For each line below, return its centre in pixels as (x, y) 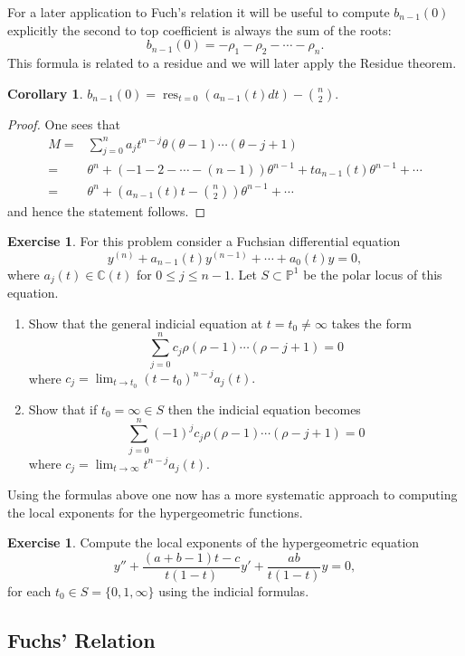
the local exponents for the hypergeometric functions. (155, 512)
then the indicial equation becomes (264, 409)
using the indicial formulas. (234, 590)
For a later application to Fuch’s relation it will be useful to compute (199, 12)
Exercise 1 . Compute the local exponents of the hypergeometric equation (214, 542)
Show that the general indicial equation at (146, 323)
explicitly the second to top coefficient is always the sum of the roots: (199, 29)
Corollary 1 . (45, 93)
